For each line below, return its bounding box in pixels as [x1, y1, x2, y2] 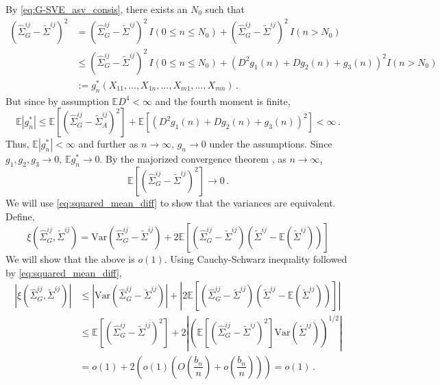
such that [205, 2, 245, 16]
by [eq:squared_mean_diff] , [5, 265, 122, 279]
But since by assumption [5, 93, 109, 108]
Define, [5, 209, 35, 223]
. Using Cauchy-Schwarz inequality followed [164, 252, 347, 266]
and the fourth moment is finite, [155, 93, 291, 108]
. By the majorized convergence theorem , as [99, 152, 286, 166]
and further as [78, 137, 138, 151]
